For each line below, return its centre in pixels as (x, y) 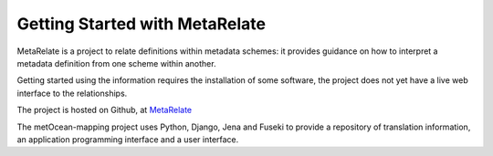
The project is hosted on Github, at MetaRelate (105, 110)
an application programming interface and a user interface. (128, 139)
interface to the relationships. (72, 93)
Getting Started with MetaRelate (142, 24)
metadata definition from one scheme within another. (116, 63)
